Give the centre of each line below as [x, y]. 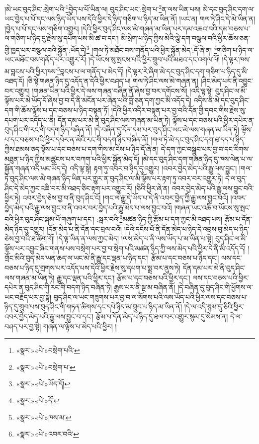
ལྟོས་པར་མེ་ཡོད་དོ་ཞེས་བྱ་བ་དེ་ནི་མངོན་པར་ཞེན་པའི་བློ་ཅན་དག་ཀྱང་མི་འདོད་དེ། [98, 100]
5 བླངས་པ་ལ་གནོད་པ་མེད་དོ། [90, 70]
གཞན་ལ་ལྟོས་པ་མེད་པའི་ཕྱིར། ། [80, 326]
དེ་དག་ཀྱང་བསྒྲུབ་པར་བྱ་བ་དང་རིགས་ [205, 149]
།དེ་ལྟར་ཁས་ [236, 59]
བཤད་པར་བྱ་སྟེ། [23, 326]
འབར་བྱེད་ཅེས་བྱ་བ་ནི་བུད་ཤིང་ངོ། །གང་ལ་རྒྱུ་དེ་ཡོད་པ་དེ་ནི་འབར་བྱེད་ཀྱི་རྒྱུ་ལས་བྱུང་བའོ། [125, 198]
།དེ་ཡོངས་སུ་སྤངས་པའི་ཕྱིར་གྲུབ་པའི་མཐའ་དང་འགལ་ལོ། [154, 59]
